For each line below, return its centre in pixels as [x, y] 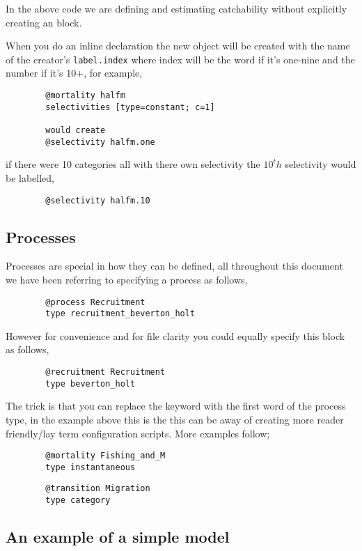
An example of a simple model [118, 537]
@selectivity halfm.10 [98, 200]
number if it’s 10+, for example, [74, 73]
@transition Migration [98, 489]
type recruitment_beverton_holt [120, 314]
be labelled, [30, 177]
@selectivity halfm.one [100, 142]
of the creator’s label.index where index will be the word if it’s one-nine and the [180, 59]
